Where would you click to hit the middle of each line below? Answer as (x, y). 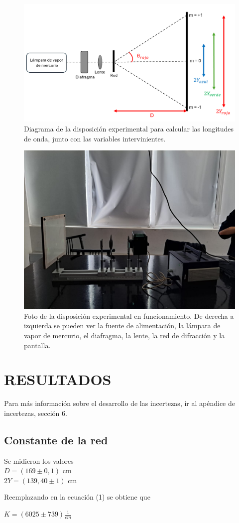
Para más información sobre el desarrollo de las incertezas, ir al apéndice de (119, 403)
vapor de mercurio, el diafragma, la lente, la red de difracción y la (124, 335)
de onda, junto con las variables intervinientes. (95, 138)
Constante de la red (56, 440)
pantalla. (37, 345)
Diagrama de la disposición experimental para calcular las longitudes (129, 129)
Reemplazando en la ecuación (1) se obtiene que (77, 497)
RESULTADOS (58, 379)
